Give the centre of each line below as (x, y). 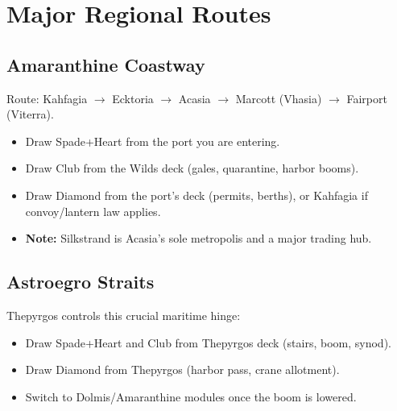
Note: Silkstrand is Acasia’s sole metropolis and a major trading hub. (198, 238)
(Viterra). (30, 114)
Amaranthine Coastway (106, 64)
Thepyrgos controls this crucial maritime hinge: (124, 315)
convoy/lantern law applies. (93, 211)
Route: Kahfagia (47, 98)
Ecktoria (133, 98)
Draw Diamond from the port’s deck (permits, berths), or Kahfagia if (196, 195)
